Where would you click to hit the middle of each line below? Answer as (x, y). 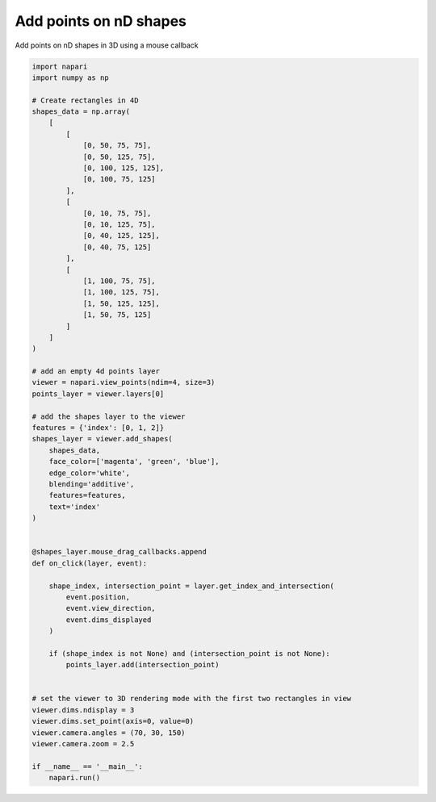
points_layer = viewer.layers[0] (98, 394)
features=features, (88, 495)
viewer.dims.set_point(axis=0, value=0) (113, 721)
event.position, (98, 597)
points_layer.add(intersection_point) (143, 665)
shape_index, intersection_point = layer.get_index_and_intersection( (192, 586)
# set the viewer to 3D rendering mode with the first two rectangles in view (191, 699)
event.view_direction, (111, 608)
